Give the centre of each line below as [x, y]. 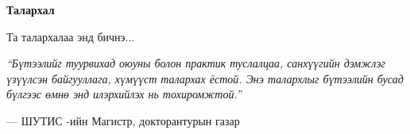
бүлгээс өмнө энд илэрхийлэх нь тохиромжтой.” [124, 94]
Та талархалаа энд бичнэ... [71, 36]
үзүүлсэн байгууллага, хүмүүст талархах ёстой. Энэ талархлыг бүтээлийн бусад [205, 78]
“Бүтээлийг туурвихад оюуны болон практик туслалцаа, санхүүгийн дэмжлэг [196, 63]
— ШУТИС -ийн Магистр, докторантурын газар [123, 120]
